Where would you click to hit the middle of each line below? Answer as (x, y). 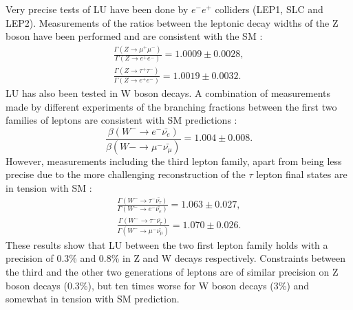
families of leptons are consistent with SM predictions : (121, 120)
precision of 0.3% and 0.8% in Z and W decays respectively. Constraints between (175, 258)
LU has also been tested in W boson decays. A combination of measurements (168, 93)
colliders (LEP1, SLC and (269, 9)
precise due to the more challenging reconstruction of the (126, 174)
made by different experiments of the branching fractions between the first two (171, 106)
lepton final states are (302, 174)
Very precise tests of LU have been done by (97, 9)
